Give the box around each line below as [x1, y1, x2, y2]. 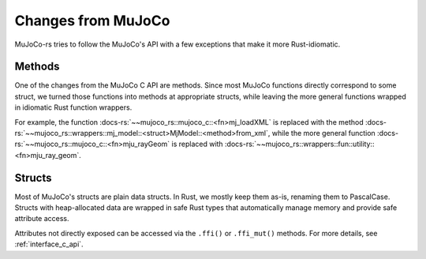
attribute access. [14, 214, 70, 223]
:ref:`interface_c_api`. [14, 239, 84, 249]
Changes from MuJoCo [14, 12, 170, 29]
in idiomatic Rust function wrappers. [14, 103, 133, 112]
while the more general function [271, 129, 376, 138]
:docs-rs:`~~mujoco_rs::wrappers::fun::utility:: [225, 139, 375, 149]
